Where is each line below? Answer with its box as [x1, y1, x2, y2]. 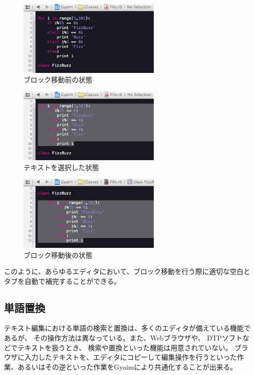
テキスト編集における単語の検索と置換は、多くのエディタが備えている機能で [4, 323, 251, 333]
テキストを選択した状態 [24, 162, 99, 172]
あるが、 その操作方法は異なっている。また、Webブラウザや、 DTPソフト [4, 333, 243, 343]
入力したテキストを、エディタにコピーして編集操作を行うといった [24, 352, 237, 362]
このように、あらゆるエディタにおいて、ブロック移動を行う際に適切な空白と [4, 266, 251, 276]
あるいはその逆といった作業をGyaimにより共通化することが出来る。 [17, 361, 237, 372]
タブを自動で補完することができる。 [4, 275, 121, 286]
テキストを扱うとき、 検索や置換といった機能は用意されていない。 [17, 342, 232, 352]
